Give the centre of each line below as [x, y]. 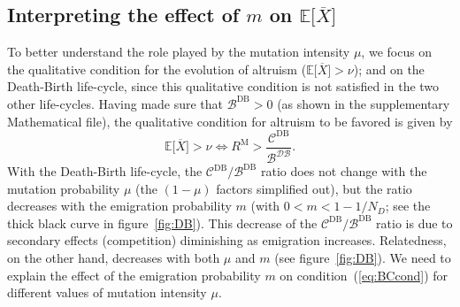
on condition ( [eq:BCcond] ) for [364, 275]
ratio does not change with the [344, 171]
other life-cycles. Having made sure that [115, 103]
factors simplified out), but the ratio [314, 188]
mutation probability [64, 188]
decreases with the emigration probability [119, 206]
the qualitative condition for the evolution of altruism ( [157, 69]
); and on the [389, 69]
